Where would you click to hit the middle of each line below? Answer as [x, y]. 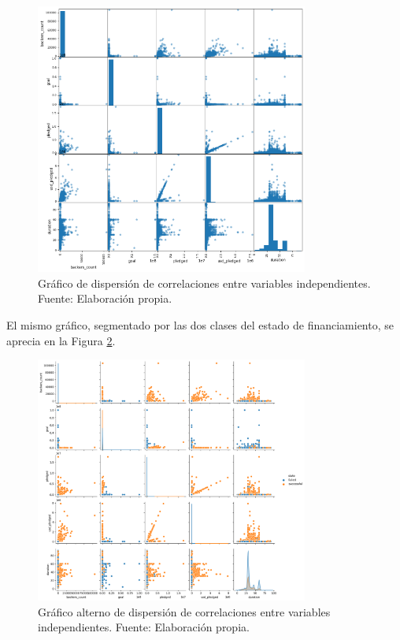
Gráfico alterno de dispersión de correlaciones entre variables [184, 611]
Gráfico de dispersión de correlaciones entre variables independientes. [204, 283]
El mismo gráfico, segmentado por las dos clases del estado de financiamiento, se [200, 324]
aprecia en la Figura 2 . [61, 340]
